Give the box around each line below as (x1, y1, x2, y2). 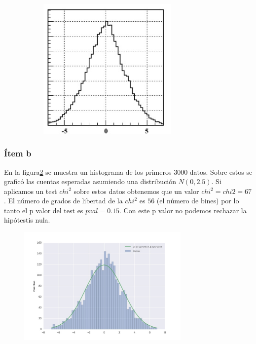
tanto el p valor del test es (4, 205, 83, 215)
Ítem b (4, 147, 32, 159)
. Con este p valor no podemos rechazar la (119, 205, 247, 215)
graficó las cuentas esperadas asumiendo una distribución (4, 176, 177, 187)
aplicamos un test (4, 186, 57, 196)
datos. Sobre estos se (189, 166, 253, 177)
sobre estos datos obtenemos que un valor (73, 186, 199, 196)
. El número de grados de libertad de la (4, 195, 123, 206)
